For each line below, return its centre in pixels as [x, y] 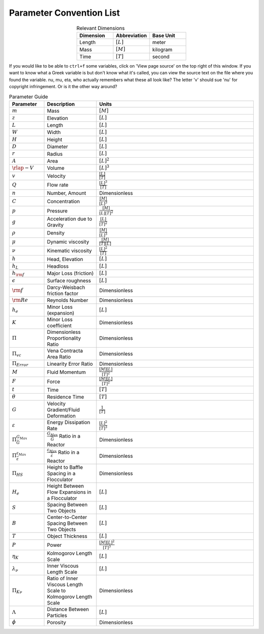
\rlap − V [23, 168]
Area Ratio [59, 357]
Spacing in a [61, 473]
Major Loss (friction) [70, 273]
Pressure [57, 211]
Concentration [63, 202]
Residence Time [65, 397]
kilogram [162, 49]
